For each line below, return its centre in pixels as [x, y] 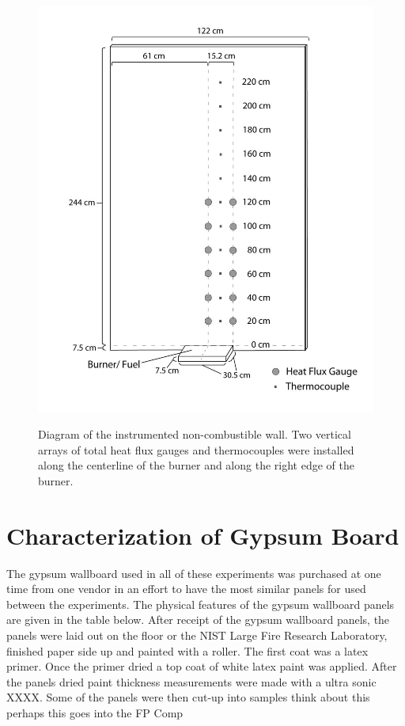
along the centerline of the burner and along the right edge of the [196, 465]
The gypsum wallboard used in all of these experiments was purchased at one [194, 573]
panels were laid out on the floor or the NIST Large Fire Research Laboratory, [197, 635]
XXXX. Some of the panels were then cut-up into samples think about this [188, 697]
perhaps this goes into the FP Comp [95, 713]
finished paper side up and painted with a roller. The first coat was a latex [187, 650]
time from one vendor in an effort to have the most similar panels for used [186, 589]
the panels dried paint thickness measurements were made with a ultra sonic [191, 681]
